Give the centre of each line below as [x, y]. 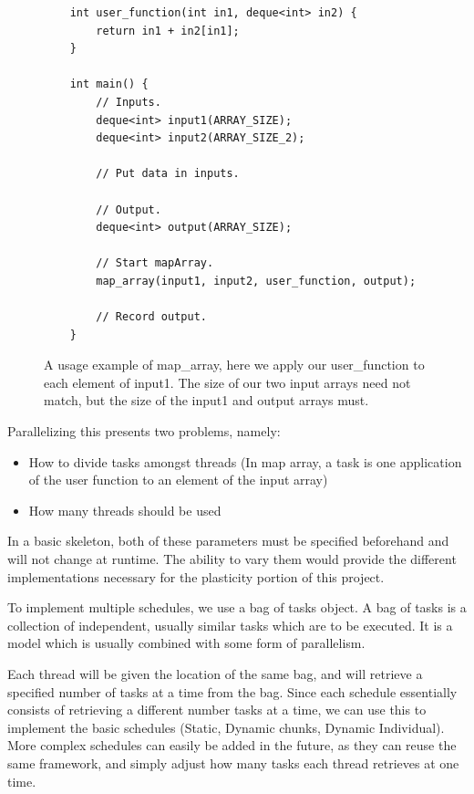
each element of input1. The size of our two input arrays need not [227, 382]
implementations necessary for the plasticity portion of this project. [196, 576]
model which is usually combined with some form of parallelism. [186, 643]
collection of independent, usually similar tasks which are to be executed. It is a [230, 625]
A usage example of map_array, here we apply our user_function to [234, 365]
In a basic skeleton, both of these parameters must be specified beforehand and [228, 541]
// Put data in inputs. [168, 174]
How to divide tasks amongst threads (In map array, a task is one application [245, 461]
